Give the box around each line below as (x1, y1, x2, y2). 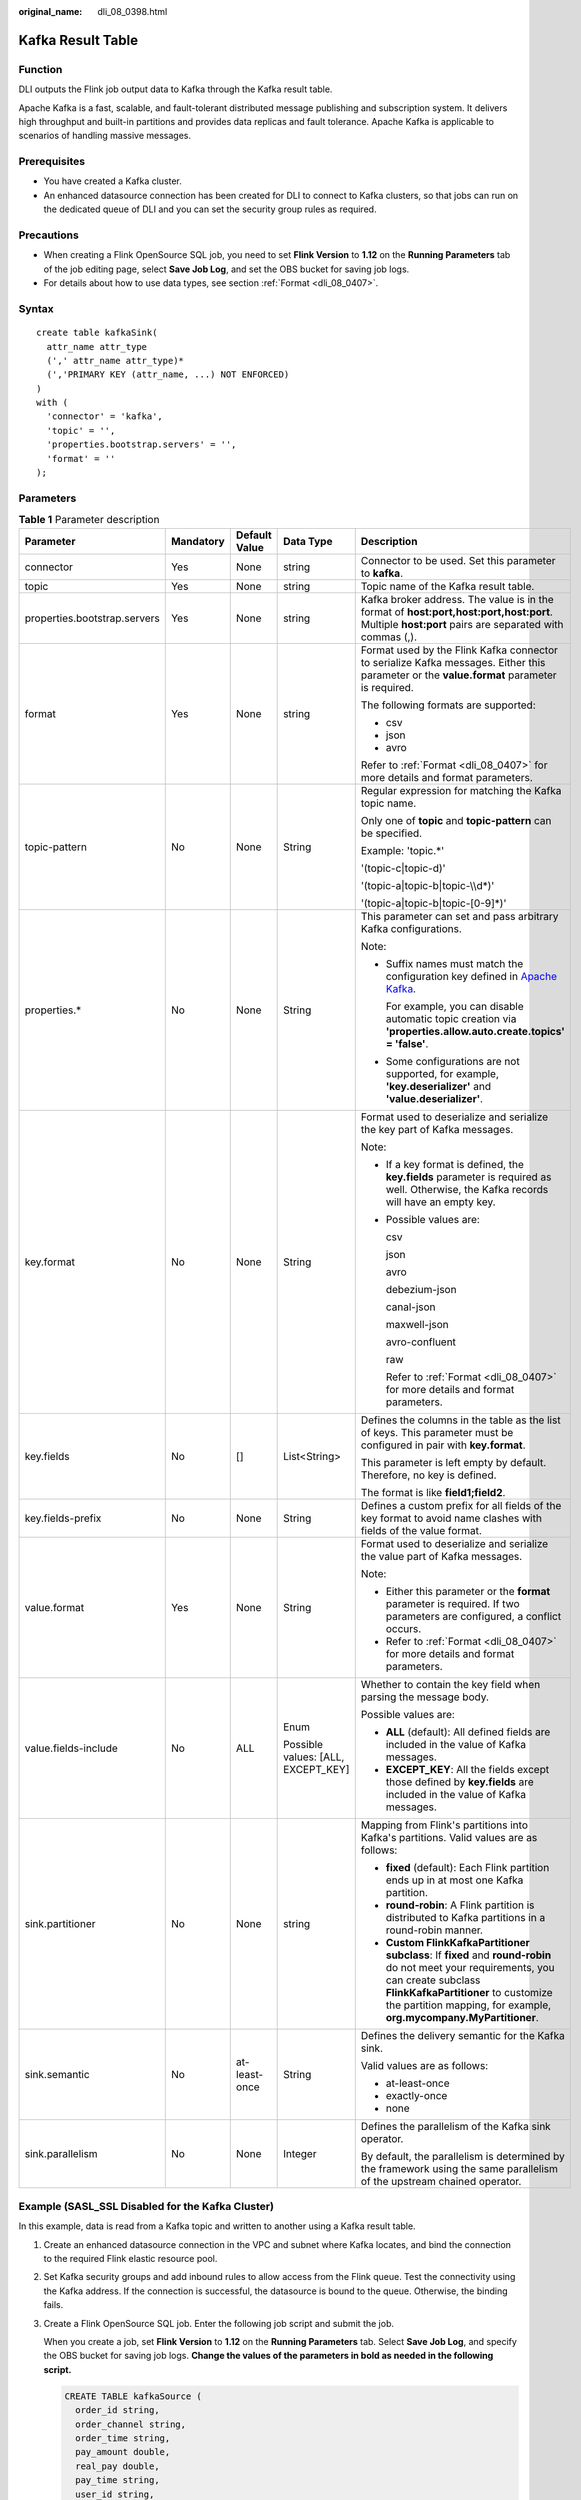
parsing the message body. (360, 1690, 490, 1704)
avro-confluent (385, 1335, 457, 1349)
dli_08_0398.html (97, 6, 168, 17)
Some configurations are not (385, 1054, 520, 1068)
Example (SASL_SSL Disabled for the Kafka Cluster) (18, 2199, 275, 2213)
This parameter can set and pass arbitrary (360, 909, 559, 923)
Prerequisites (18, 155, 85, 169)
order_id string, (75, 2405, 160, 2416)
